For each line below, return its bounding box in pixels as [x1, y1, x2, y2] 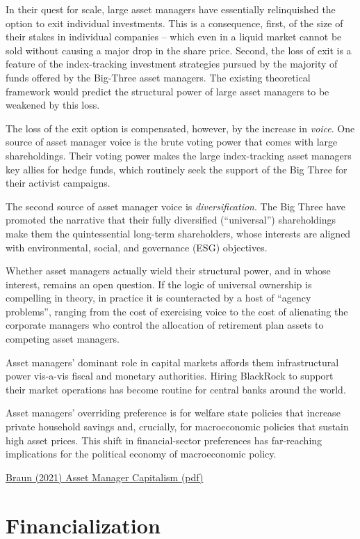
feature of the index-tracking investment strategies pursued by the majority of [6, 56, 338, 71]
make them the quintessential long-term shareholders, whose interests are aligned [6, 226, 351, 240]
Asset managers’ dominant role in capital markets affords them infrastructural [6, 354, 339, 369]
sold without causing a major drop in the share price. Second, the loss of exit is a [6, 42, 352, 57]
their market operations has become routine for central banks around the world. [6, 382, 346, 396]
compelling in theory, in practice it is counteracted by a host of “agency [6, 290, 311, 305]
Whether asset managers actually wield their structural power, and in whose [6, 263, 331, 278]
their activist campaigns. [6, 175, 111, 190]
